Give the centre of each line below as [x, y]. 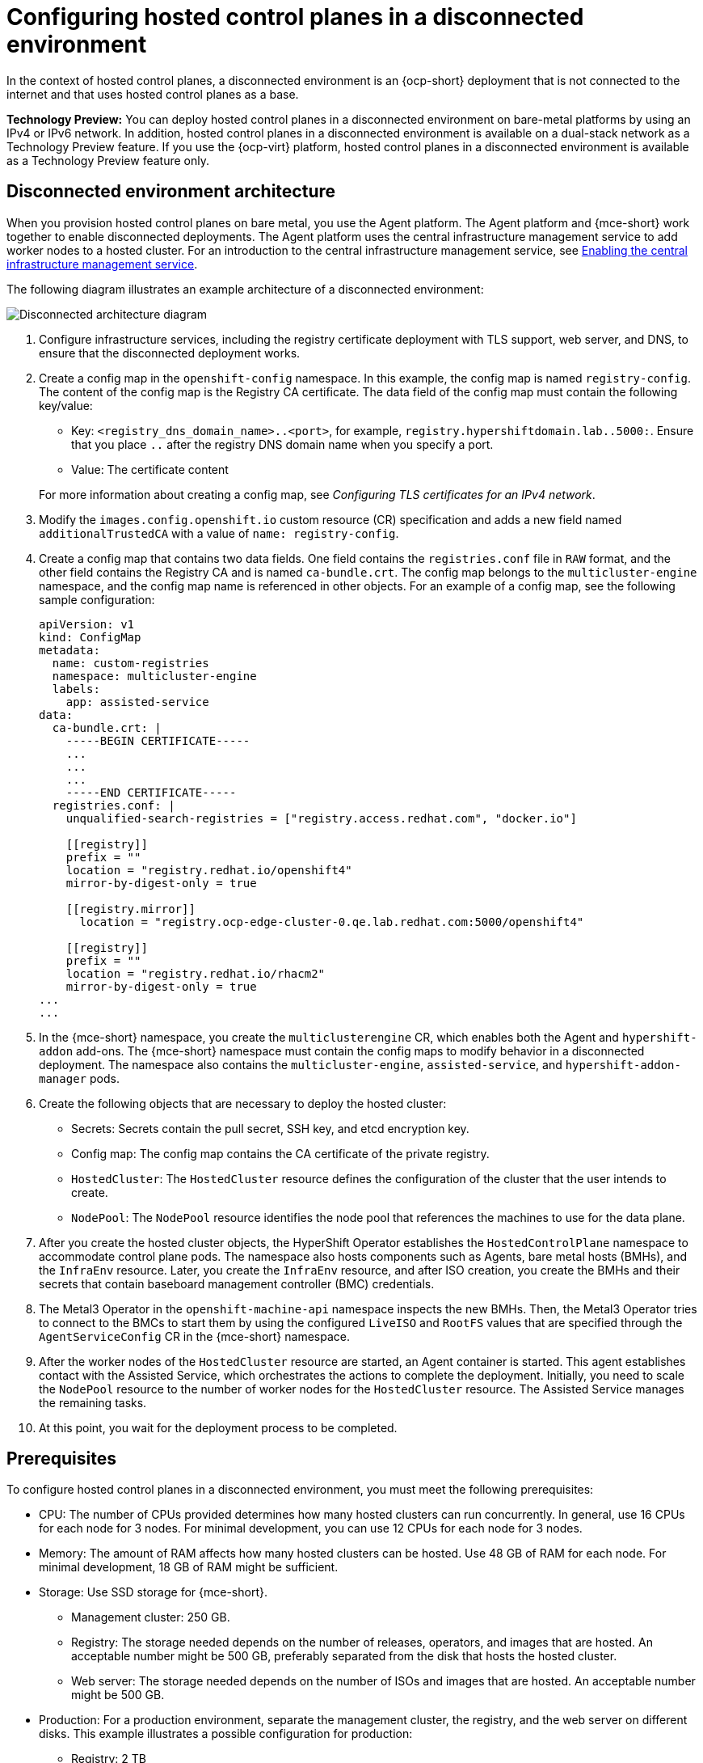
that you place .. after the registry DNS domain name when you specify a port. [282, 444]
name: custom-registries [130, 663]
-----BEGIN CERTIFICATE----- [158, 740]
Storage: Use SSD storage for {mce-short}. [153, 1592]
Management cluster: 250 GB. [151, 1617]
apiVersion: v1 [87, 624]
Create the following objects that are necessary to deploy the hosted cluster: [243, 1103]
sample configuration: [97, 599]
